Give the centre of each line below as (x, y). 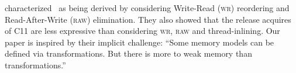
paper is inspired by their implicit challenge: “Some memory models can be (140, 42)
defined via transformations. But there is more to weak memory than (128, 53)
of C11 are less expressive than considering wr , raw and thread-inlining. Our (142, 31)
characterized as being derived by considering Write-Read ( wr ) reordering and (147, 8)
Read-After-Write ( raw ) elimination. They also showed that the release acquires (148, 19)
